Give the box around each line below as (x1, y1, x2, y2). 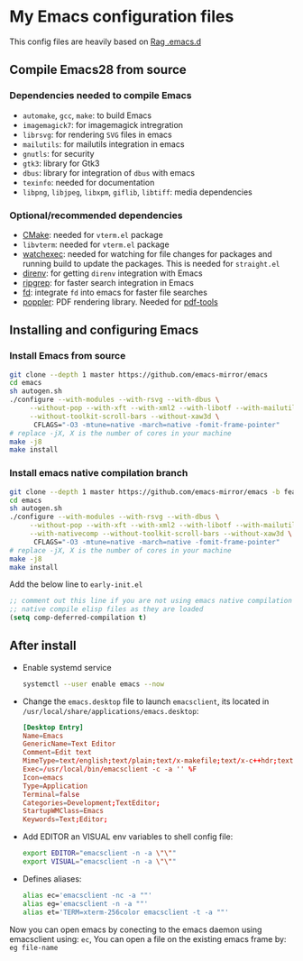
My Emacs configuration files (9, 6, 234, 27)
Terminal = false (22, 790, 80, 799)
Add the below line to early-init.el (9, 579, 143, 590)
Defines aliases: (22, 873, 82, 884)
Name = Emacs (22, 731, 64, 740)
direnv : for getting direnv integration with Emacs (22, 268, 203, 279)
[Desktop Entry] (22, 723, 84, 732)
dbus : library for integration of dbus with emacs (22, 167, 196, 178)
